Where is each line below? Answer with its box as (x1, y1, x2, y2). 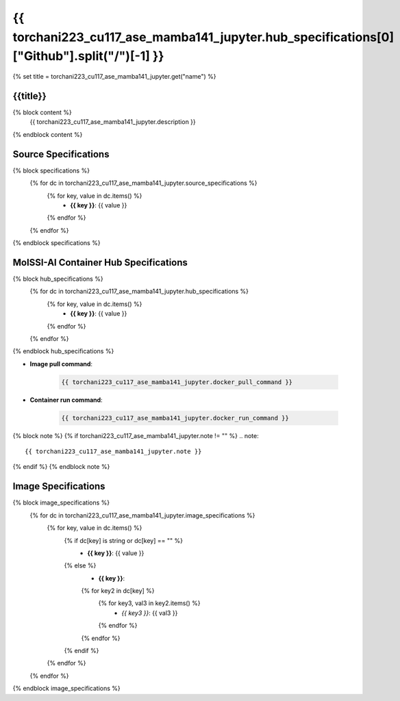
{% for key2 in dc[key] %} (81, 587, 155, 595)
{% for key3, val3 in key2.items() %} (98, 599, 201, 607)
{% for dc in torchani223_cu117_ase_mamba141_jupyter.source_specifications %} (29, 179, 258, 188)
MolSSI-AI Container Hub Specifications (12, 257, 188, 268)
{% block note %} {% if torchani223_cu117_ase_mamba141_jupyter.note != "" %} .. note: (12, 431, 260, 439)
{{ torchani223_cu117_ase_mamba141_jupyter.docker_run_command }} (61, 414, 289, 422)
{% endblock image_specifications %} (12, 685, 121, 693)
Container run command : (29, 396, 103, 404)
